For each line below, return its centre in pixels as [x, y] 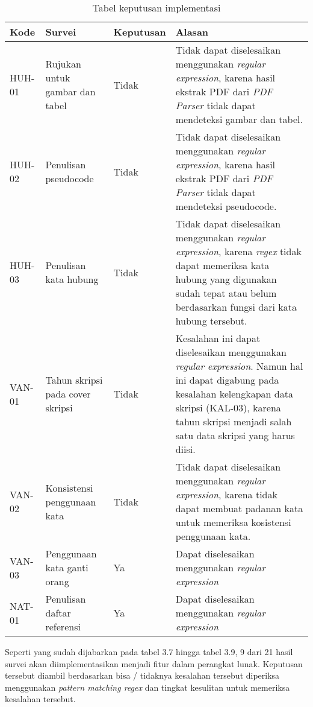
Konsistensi [69, 487]
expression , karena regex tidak [238, 251]
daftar [58, 613]
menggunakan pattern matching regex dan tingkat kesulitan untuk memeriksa [147, 687]
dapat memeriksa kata [222, 265]
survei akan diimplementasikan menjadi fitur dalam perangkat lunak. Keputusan [154, 663]
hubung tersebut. [211, 321]
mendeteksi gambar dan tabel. [239, 119]
